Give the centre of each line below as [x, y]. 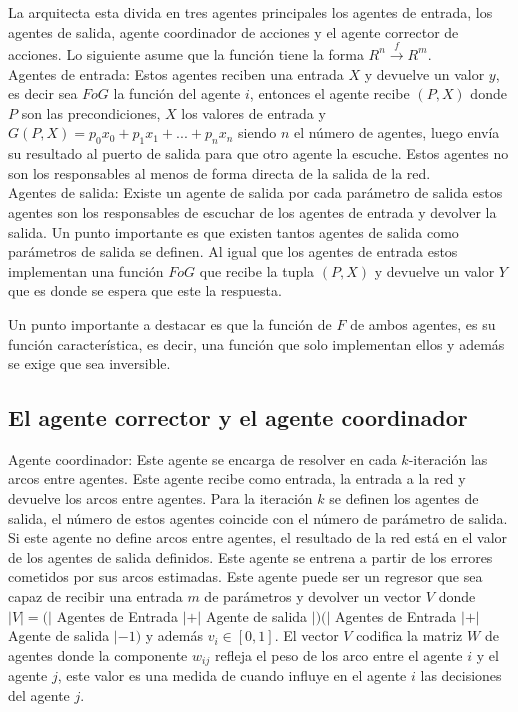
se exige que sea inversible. [89, 363]
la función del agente [177, 93]
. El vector [306, 635]
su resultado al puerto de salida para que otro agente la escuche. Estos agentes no [258, 153]
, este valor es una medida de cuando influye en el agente [232, 675]
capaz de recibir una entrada [95, 596]
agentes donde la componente [98, 654]
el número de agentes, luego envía [396, 132]
